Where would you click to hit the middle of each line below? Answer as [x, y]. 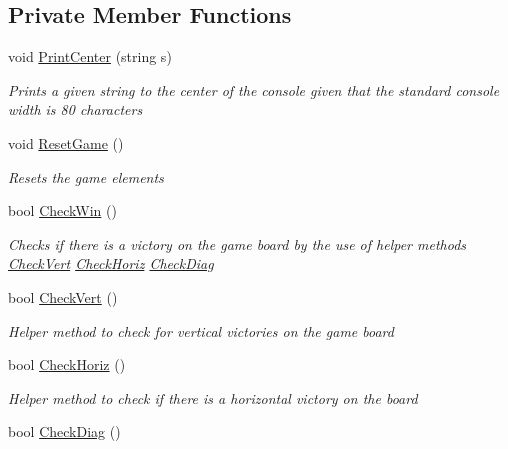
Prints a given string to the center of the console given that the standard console [254, 89]
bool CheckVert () [63, 296]
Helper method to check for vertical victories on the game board [201, 330]
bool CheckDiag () [64, 431]
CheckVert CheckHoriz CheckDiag [111, 263]
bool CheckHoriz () [67, 364]
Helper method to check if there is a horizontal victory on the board [213, 397]
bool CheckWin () [62, 210]
